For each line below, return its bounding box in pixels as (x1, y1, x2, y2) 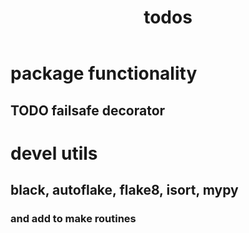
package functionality (10, 62, 198, 85)
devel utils (10, 142, 98, 165)
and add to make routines (10, 212, 137, 226)
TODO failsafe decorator (10, 102, 166, 119)
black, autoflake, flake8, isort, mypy (10, 182, 239, 199)
